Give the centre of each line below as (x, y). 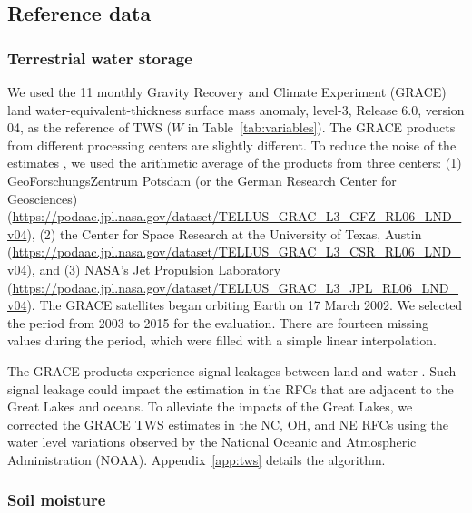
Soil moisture (57, 500)
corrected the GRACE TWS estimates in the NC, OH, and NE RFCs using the (228, 424)
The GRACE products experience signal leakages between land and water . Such (232, 370)
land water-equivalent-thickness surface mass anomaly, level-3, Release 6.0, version (236, 109)
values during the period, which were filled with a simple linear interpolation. (222, 340)
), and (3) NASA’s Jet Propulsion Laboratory (154, 269)
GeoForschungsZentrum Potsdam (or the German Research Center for (202, 180)
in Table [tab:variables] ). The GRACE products (321, 127)
